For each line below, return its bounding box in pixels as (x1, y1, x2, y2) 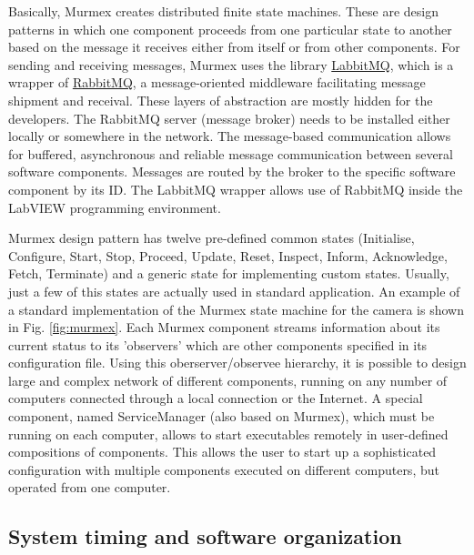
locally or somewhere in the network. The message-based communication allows (8, 126, 451, 146)
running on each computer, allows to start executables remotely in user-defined (8, 424, 449, 443)
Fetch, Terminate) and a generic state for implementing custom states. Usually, (8, 264, 449, 283)
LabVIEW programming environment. (8, 197, 221, 217)
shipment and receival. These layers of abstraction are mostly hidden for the (8, 90, 433, 109)
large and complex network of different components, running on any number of (8, 370, 448, 389)
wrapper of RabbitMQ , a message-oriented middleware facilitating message (8, 73, 426, 92)
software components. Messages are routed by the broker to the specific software (8, 162, 456, 181)
